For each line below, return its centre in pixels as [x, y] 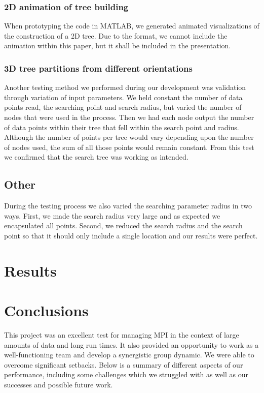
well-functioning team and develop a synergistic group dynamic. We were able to [129, 355]
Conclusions [46, 310]
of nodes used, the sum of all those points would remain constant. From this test [129, 147]
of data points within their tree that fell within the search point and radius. [122, 127]
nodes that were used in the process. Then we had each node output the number [129, 117]
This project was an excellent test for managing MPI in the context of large [122, 335]
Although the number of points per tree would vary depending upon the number [129, 137]
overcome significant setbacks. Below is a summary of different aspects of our [124, 364]
